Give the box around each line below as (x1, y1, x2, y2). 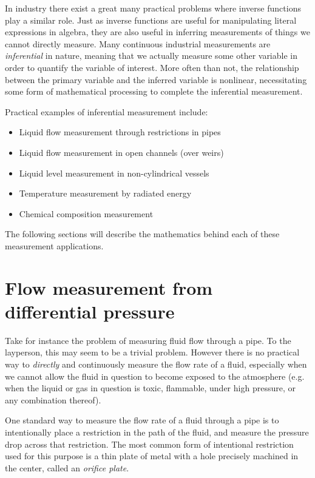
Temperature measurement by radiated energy (19, 187, 192, 200)
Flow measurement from (5, 275, 213, 300)
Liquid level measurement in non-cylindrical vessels (19, 166, 209, 179)
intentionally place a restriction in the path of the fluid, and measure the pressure (5, 425, 309, 438)
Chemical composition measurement (19, 207, 154, 220)
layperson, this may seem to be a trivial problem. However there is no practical (5, 346, 300, 358)
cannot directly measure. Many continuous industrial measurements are (5, 37, 271, 50)
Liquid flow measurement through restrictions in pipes (19, 126, 221, 138)
